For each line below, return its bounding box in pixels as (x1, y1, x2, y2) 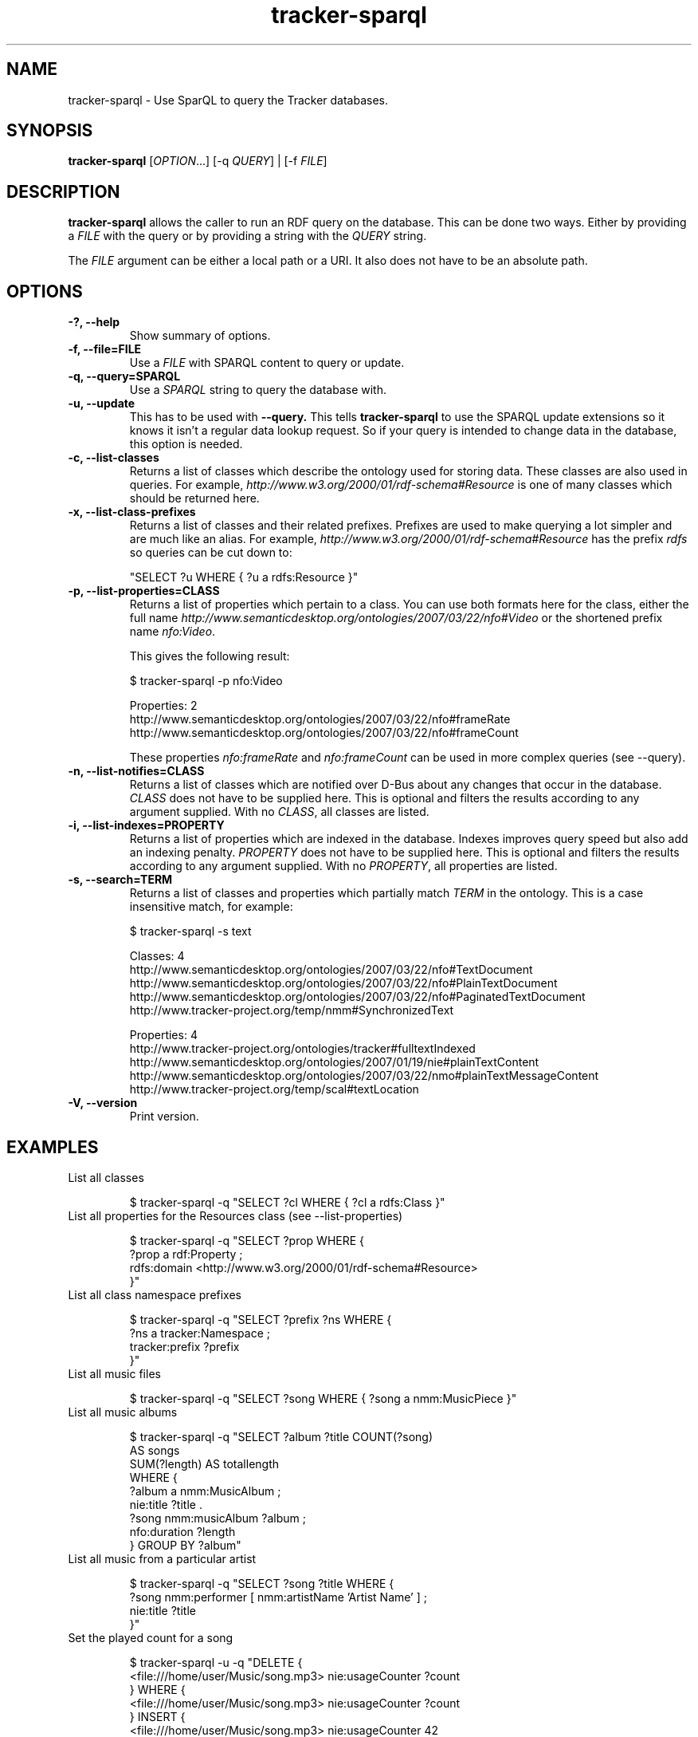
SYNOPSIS (6, 120, 93, 141)
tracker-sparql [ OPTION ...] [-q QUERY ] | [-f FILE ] (68, 154, 327, 168)
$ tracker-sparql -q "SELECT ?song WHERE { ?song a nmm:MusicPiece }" (129, 1391, 517, 1405)
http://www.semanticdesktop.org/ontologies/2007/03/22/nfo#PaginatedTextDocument (129, 990, 586, 1004)
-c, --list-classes (68, 451, 159, 465)
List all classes (68, 1170, 144, 1184)
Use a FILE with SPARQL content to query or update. (129, 356, 405, 370)
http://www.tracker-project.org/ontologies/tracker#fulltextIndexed (129, 1042, 476, 1056)
